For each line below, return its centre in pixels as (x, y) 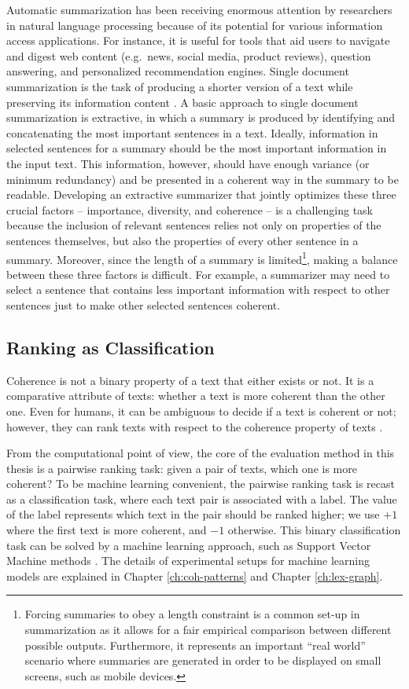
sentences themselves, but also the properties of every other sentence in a (182, 240)
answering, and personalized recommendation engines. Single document (178, 71)
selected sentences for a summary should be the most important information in (197, 148)
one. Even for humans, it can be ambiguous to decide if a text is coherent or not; (201, 410)
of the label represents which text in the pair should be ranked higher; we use (193, 514)
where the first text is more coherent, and (107, 530)
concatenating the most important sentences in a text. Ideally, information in (192, 132)
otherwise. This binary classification (314, 530)
